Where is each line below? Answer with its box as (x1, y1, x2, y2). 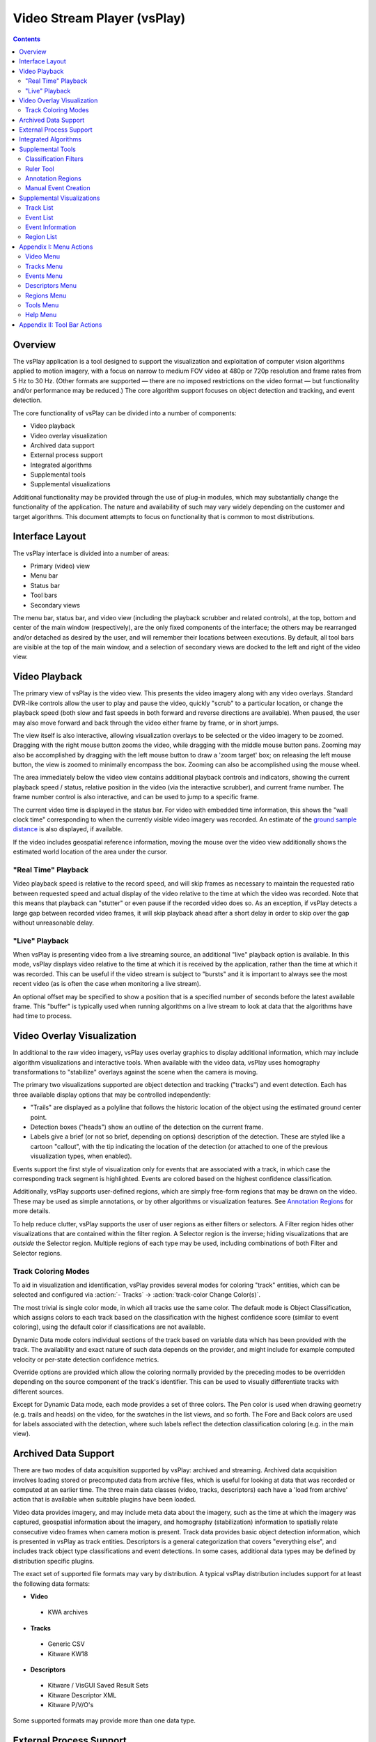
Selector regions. (13, 1249, 63, 1257)
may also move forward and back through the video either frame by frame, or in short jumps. (13, 718, 279, 727)
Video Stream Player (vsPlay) (13, 10, 186, 26)
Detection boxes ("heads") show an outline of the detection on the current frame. (30, 1123, 264, 1132)
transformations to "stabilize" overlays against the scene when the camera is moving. (13, 1068, 258, 1077)
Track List (25, 203, 54, 212)
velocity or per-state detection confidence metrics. (13, 1355, 159, 1364)
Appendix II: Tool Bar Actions (19, 321, 102, 329)
